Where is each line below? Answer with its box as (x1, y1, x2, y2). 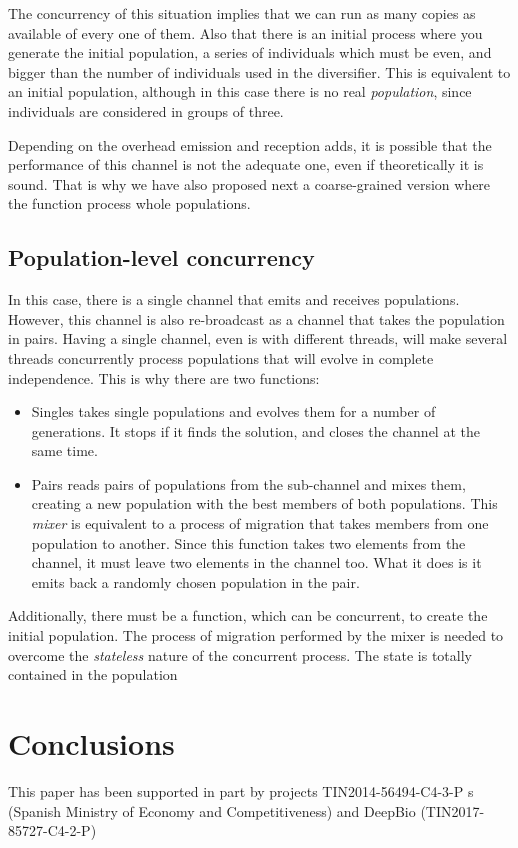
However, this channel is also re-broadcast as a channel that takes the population (8, 308, 505, 329)
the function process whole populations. (8, 193, 251, 214)
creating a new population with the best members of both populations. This (31, 493, 498, 514)
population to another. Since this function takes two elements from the (31, 532, 466, 553)
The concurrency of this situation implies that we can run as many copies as (8, 3, 476, 23)
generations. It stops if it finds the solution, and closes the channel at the (31, 420, 480, 441)
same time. (31, 440, 98, 461)
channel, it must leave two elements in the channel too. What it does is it (31, 552, 482, 573)
